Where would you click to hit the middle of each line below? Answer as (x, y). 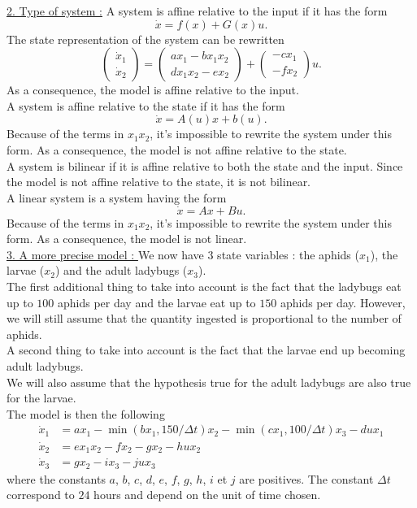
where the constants (56, 478)
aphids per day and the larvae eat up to (157, 302)
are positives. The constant (306, 478)
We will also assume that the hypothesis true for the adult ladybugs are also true (209, 382)
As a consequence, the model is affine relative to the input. (153, 90)
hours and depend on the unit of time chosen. (207, 495)
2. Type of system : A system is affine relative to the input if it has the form (197, 11)
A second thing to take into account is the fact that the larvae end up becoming (206, 350)
